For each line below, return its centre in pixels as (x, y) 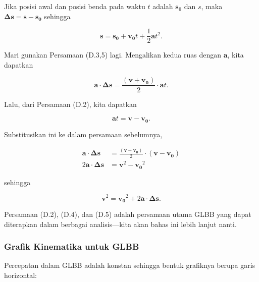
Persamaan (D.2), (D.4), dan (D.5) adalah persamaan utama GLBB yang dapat (128, 214)
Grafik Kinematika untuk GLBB (72, 246)
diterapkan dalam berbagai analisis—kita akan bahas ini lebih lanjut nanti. (120, 224)
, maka (212, 6)
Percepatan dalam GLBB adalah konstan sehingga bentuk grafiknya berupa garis (130, 265)
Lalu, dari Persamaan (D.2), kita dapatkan (70, 104)
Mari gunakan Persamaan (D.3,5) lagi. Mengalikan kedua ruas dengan (113, 55)
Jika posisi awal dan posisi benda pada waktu (75, 6)
